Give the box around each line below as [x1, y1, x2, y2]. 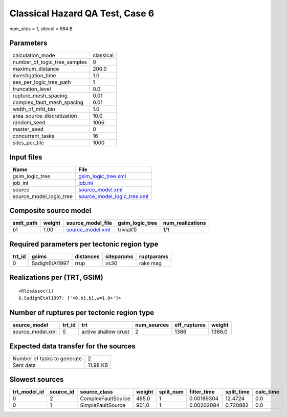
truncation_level [12, 85, 51, 93]
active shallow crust [81, 328, 130, 335]
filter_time [189, 388, 215, 396]
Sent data [12, 361, 36, 368]
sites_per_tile [12, 139, 45, 146]
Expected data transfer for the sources [9, 342, 136, 350]
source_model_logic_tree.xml [78, 192, 148, 200]
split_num [159, 388, 184, 396]
